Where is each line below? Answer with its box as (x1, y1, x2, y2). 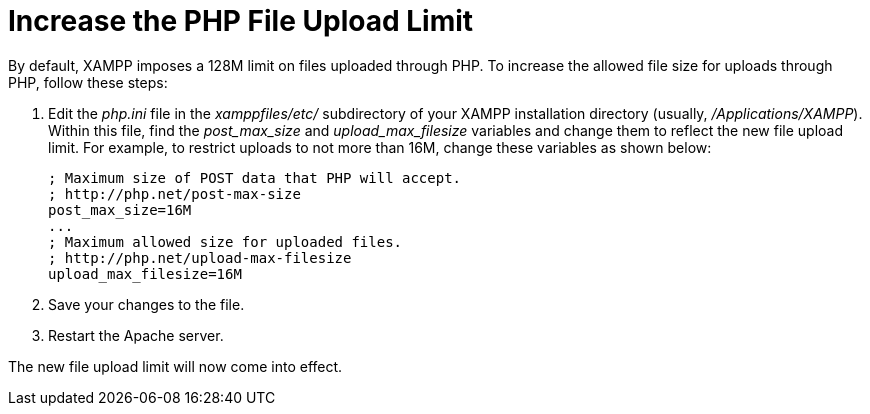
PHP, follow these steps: (8, 73, 168, 91)
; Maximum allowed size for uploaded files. (48, 233, 403, 250)
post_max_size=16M (48, 201, 192, 218)
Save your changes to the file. (48, 295, 245, 313)
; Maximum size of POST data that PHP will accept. (48, 169, 462, 186)
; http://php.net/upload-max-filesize (48, 249, 352, 266)
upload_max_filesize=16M (48, 265, 242, 282)
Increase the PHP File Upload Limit (8, 4, 474, 38)
